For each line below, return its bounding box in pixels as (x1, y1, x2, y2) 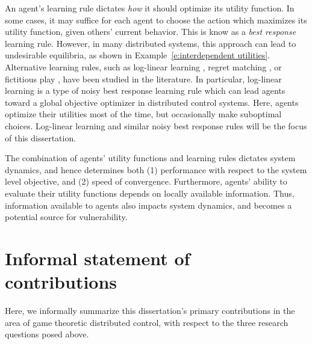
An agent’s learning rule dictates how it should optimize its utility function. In (5, 2, 295, 14)
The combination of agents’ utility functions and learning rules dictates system (5, 152, 296, 164)
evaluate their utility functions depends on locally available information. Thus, (5, 186, 295, 199)
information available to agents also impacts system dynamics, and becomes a (5, 198, 292, 211)
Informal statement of (5, 245, 190, 270)
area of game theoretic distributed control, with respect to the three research (5, 316, 289, 328)
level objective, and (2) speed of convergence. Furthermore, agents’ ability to (5, 175, 287, 188)
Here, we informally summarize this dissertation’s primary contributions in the (5, 304, 295, 316)
